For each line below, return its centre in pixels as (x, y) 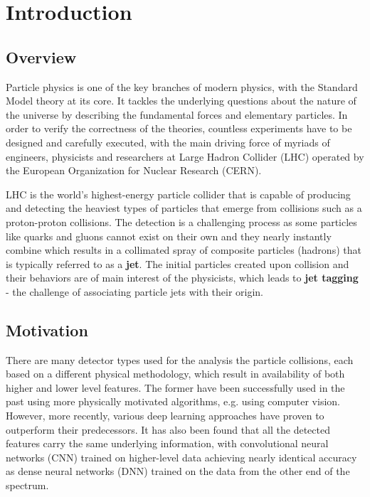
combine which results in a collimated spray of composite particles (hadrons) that (184, 250)
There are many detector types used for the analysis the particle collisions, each (180, 359)
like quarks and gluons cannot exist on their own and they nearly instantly (169, 236)
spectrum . (27, 485)
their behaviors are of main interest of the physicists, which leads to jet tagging (182, 278)
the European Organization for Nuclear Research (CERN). (134, 170)
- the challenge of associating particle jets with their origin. (135, 291)
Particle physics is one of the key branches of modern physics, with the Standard (182, 86)
